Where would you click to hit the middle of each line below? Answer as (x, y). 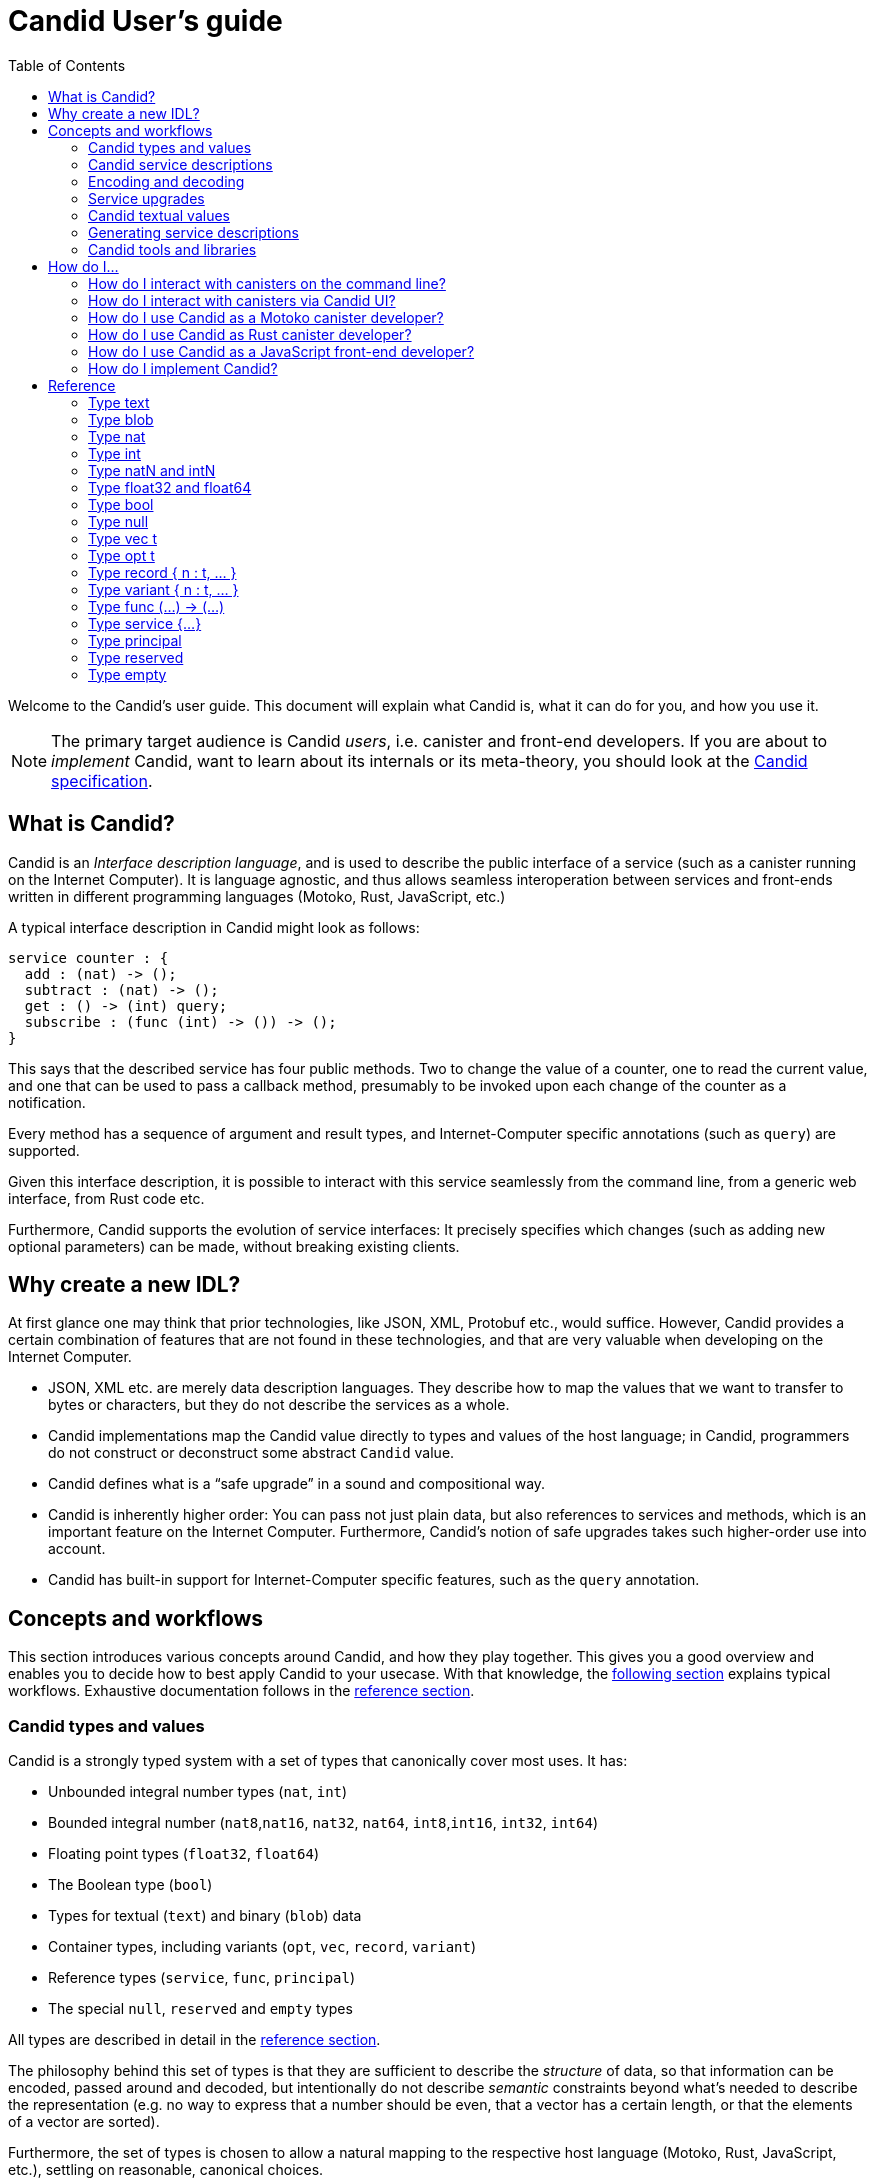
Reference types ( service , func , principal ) (202, 1978)
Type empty (127, 674)
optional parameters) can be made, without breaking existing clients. (234, 1246)
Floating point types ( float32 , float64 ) (183, 1854)
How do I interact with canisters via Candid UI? (242, 300)
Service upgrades (146, 198)
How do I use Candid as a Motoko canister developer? (266, 317)
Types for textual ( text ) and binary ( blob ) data (205, 1916)
